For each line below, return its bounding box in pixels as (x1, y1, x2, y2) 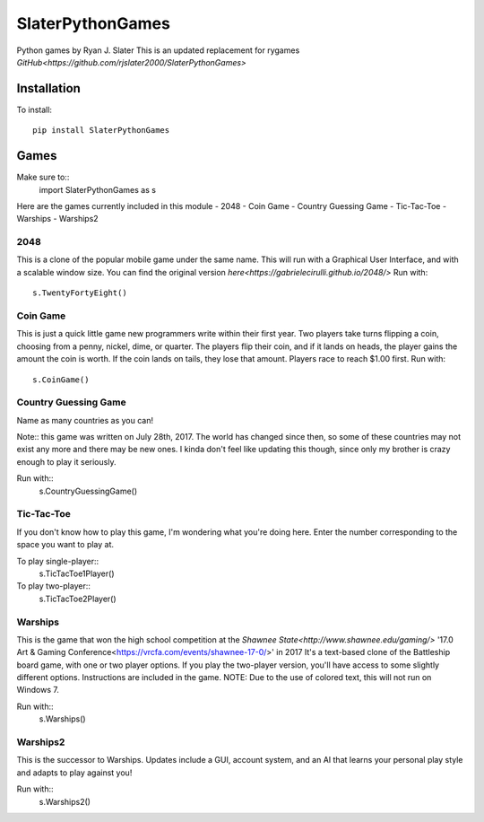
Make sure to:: (16, 171, 70, 183)
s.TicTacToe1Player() (39, 568, 116, 579)
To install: (16, 104, 53, 115)
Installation (16, 81, 81, 96)
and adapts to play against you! (16, 767, 133, 778)
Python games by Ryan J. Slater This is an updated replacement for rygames (16, 45, 300, 56)
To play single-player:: (16, 555, 99, 566)
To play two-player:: (16, 581, 91, 591)
